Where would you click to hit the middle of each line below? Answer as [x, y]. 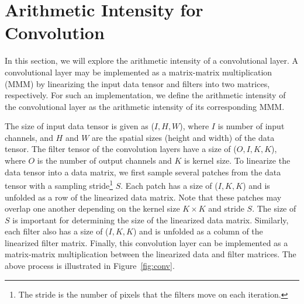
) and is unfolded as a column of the [198, 231]
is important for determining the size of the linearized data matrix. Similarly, [151, 220]
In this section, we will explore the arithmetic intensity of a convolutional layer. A [151, 61]
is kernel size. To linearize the [237, 160]
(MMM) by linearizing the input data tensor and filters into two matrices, [137, 83]
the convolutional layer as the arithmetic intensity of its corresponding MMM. [145, 106]
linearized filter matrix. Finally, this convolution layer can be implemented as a [146, 242]
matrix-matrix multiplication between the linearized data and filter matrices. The [151, 254]
